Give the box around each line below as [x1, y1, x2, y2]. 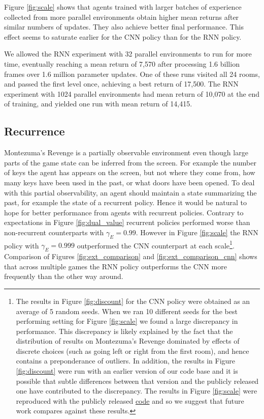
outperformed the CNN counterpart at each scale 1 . [77, 238, 235, 250]
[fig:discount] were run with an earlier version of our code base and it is [16, 366, 238, 376]
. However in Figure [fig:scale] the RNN [136, 227, 258, 237]
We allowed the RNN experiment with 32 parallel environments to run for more [4, 48, 252, 59]
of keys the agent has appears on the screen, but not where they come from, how [4, 167, 255, 178]
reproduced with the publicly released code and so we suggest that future [16, 395, 244, 406]
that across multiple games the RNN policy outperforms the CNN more [4, 261, 227, 271]
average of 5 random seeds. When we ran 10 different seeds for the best [16, 305, 238, 316]
